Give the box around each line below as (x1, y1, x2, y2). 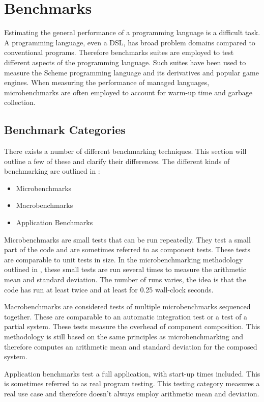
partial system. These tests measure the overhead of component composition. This (4, 321, 260, 332)
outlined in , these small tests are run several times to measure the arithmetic (4, 264, 246, 275)
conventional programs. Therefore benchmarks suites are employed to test (4, 47, 234, 58)
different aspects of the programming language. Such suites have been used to (4, 57, 246, 67)
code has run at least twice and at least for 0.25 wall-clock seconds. (4, 284, 214, 294)
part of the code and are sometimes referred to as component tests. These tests (4, 244, 251, 255)
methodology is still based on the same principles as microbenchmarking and (4, 331, 243, 341)
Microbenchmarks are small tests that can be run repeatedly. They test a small (4, 234, 251, 245)
